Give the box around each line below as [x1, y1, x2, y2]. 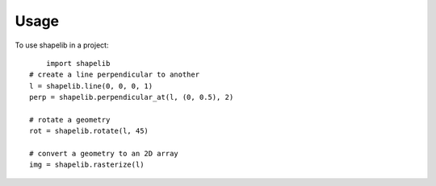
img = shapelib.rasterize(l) [29, 160, 145, 169]
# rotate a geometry [29, 115, 111, 124]
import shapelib [45, 59, 111, 68]
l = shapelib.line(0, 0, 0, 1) [29, 81, 153, 90]
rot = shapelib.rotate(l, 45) [29, 126, 149, 136]
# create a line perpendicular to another [29, 70, 200, 80]
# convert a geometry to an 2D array [29, 149, 179, 159]
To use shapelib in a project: [15, 40, 109, 50]
